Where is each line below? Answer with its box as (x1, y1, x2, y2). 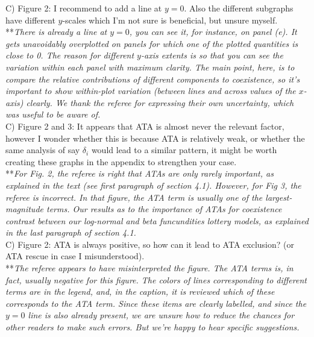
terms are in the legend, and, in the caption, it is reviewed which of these (5, 285, 275, 298)
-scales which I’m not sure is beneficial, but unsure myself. (62, 13, 278, 26)
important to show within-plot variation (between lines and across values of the (5, 84, 296, 97)
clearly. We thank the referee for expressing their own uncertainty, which (26, 96, 294, 109)
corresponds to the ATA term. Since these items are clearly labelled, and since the (5, 297, 307, 309)
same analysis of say (5, 143, 80, 156)
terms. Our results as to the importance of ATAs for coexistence (46, 203, 282, 215)
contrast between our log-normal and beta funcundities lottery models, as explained (5, 214, 309, 227)
